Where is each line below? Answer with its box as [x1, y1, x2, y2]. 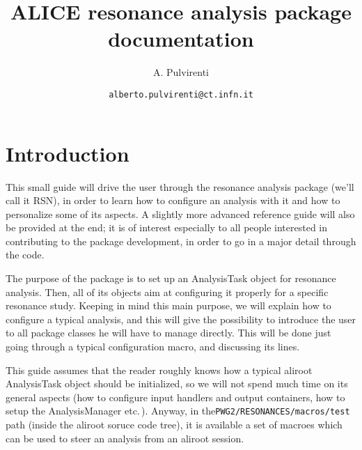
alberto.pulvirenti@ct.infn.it [109, 89, 253, 100]
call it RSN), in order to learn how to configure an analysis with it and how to [6, 193, 340, 208]
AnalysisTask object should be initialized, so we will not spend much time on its [6, 376, 348, 391]
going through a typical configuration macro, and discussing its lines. [6, 339, 300, 354]
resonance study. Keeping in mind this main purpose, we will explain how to [6, 298, 331, 313]
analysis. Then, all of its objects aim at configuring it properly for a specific [6, 284, 329, 299]
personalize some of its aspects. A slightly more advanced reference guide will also [6, 206, 355, 221]
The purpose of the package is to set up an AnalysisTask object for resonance [6, 271, 336, 286]
